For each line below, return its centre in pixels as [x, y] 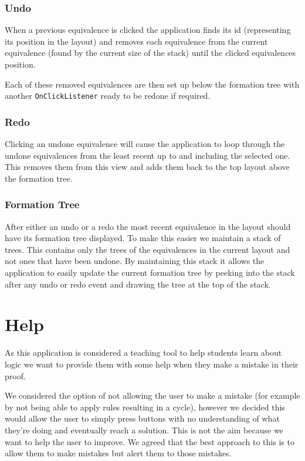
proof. [15, 375]
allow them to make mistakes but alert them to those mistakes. [118, 453]
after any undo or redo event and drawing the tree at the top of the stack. [138, 284]
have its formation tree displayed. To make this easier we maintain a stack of [143, 238]
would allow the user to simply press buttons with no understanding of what [142, 418]
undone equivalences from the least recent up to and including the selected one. [148, 155]
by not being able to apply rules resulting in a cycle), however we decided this [145, 407]
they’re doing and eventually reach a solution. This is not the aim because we [144, 430]
